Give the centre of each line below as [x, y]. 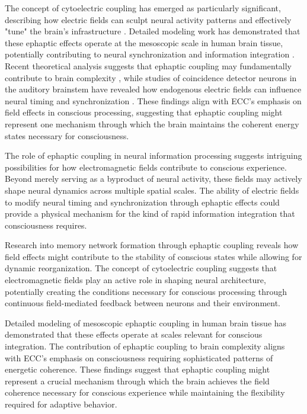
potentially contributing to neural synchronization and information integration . [150, 54]
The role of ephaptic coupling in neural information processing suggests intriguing [153, 155]
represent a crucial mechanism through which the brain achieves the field [137, 381]
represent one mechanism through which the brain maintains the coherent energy [152, 123]
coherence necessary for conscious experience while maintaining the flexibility [145, 392]
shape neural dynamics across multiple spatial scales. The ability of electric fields [152, 190]
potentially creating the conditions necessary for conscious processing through [146, 291]
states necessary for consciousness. [67, 135]
